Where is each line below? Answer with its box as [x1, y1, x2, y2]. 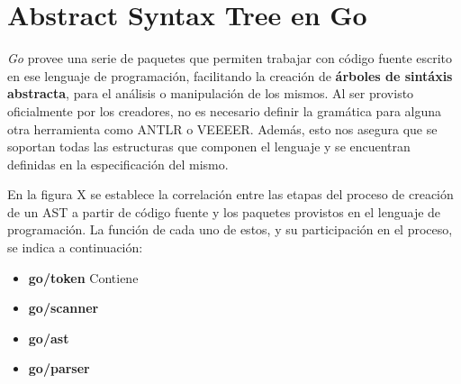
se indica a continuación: [7, 238, 143, 257]
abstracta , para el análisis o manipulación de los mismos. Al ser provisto [7, 84, 414, 103]
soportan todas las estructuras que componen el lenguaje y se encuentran [7, 137, 411, 156]
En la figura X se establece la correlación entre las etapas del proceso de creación [7, 185, 454, 204]
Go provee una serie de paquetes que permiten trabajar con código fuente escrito [7, 49, 453, 68]
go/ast [28, 328, 69, 347]
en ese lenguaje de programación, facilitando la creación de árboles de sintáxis [7, 66, 453, 85]
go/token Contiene [28, 268, 139, 287]
